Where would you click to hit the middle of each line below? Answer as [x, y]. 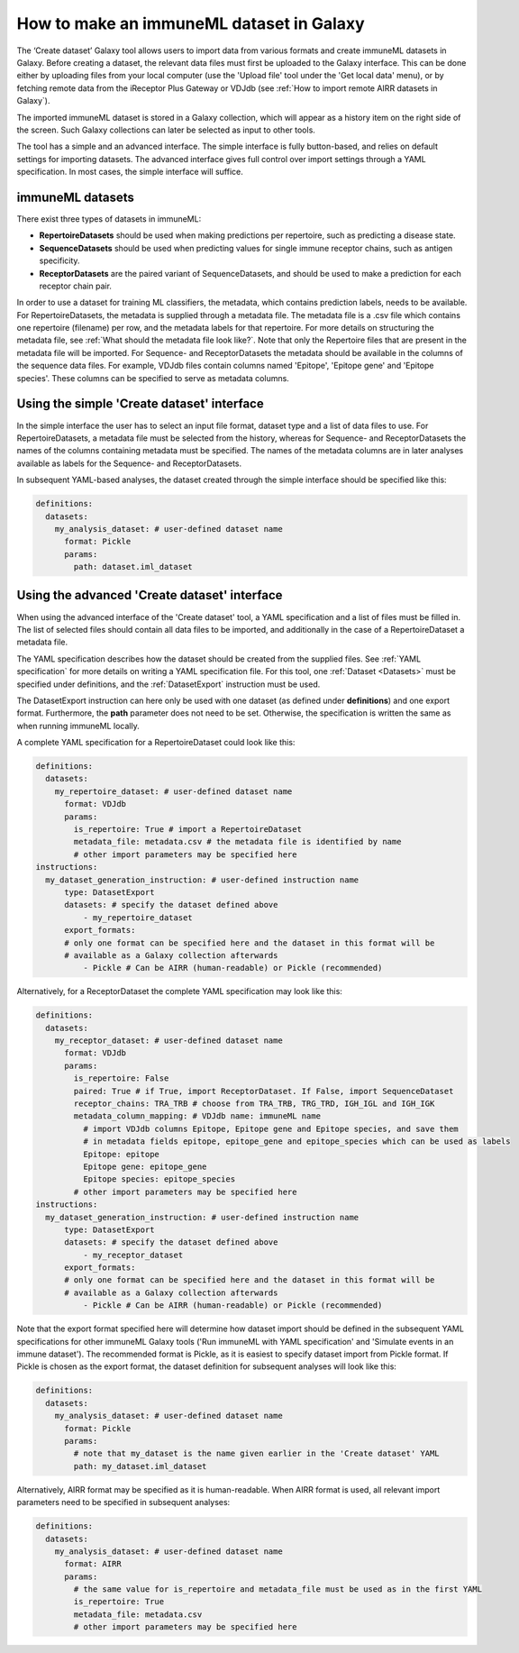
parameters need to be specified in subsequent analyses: [123, 1502]
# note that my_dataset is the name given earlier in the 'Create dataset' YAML [257, 1454]
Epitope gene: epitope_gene [145, 1166]
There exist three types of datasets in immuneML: [109, 219]
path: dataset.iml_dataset [133, 567]
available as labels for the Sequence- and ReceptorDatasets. [129, 463]
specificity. [59, 260]
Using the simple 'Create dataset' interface [141, 404]
